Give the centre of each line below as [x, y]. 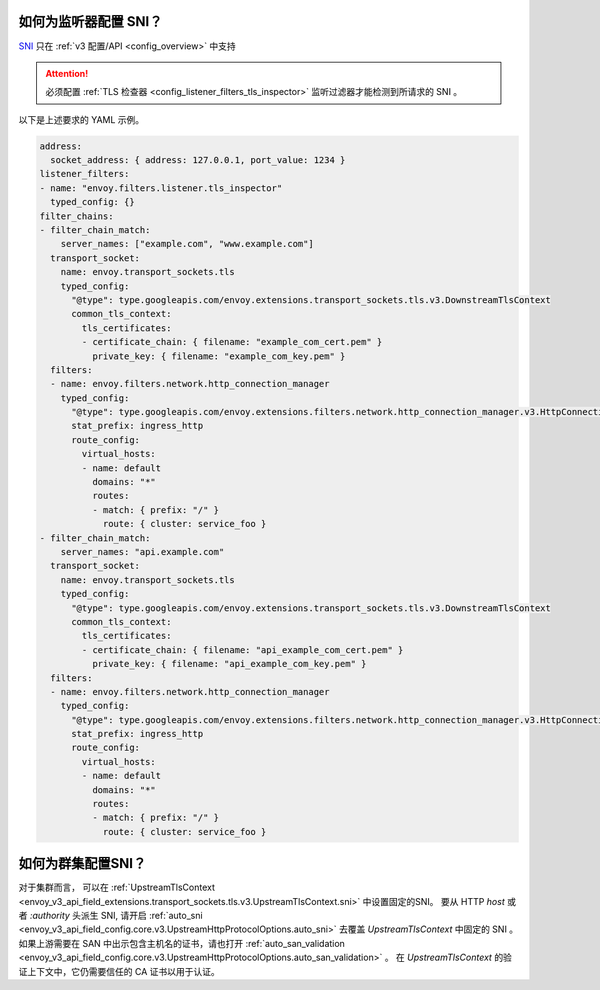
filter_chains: [76, 216]
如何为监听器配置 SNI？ [90, 21]
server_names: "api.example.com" [142, 551]
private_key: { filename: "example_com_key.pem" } [218, 356]
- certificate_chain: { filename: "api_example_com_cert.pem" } [242, 649]
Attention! [67, 73]
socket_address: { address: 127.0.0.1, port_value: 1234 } [198, 160]
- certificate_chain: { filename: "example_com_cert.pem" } [232, 342]
